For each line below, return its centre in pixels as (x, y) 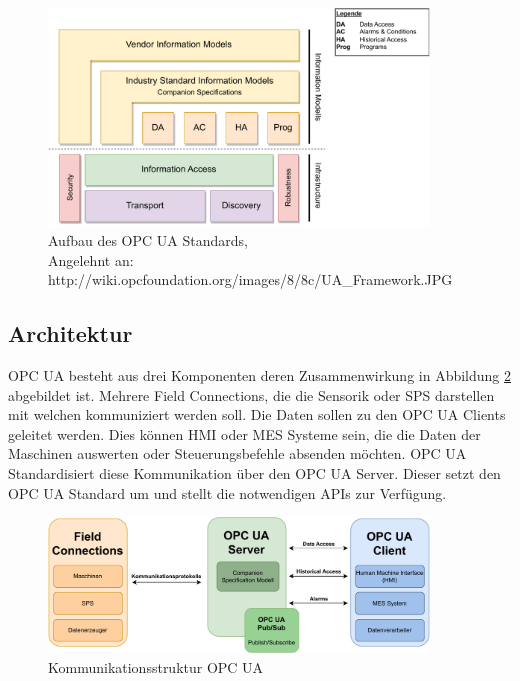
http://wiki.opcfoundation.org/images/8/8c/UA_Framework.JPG (250, 279)
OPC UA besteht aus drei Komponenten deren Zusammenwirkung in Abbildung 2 (260, 374)
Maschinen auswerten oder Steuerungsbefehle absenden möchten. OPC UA (237, 453)
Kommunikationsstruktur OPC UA (156, 667)
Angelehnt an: (91, 259)
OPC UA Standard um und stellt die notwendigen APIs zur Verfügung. (227, 492)
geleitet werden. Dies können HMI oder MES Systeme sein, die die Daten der (244, 433)
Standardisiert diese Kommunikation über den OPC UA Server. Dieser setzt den (254, 472)
